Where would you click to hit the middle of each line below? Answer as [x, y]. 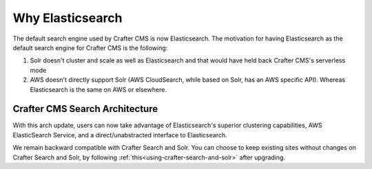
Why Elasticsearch [68, 18]
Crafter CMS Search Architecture [85, 109]
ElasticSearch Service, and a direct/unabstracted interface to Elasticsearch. [120, 135]
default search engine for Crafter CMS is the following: [90, 47]
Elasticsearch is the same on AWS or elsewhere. [98, 89]
